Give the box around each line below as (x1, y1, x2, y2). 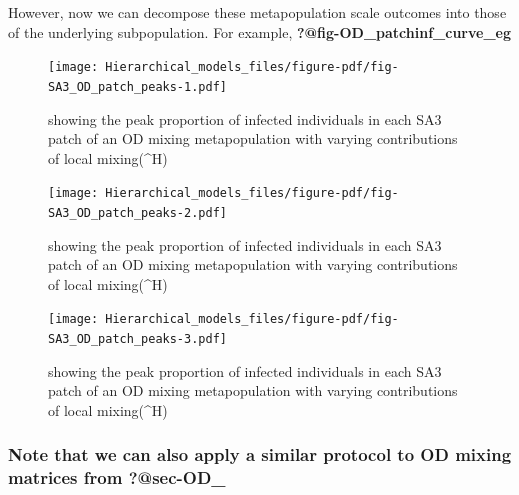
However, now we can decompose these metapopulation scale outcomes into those (8, 2, 507, 22)
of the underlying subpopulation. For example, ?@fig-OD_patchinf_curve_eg (8, 21, 512, 42)
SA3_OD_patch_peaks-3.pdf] (48, 332, 227, 347)
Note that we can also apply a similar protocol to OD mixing (8, 442, 512, 467)
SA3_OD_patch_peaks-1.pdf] (48, 79, 227, 94)
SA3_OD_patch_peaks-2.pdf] (48, 205, 227, 220)
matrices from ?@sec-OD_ (8, 465, 226, 490)
